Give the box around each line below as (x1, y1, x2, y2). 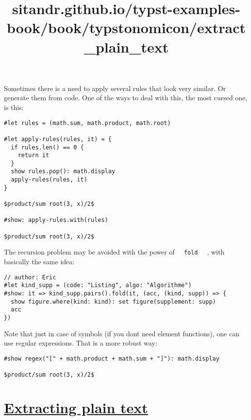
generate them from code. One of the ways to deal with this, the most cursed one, (4, 92, 248, 103)
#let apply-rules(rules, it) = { (4, 135, 112, 143)
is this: (4, 102, 24, 112)
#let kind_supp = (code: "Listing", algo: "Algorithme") (4, 282, 192, 289)
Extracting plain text (4, 397, 148, 417)
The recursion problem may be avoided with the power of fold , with (4, 247, 225, 257)
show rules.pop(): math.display (11, 168, 116, 175)
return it (17, 152, 50, 159)
